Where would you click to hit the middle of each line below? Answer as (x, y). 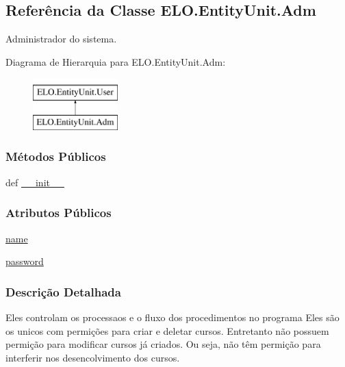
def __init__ (35, 182)
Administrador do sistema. (61, 39)
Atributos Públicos (59, 213)
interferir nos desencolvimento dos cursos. (93, 357)
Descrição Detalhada (63, 291)
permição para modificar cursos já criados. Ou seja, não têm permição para (163, 344)
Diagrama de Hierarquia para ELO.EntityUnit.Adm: (116, 61)
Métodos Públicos (56, 156)
